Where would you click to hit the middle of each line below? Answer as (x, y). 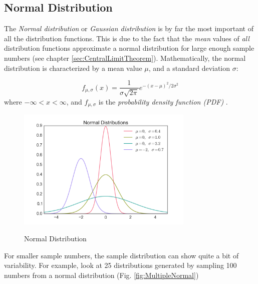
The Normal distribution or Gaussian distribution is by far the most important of (129, 28)
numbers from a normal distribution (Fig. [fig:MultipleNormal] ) (101, 275)
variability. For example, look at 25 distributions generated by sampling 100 (120, 265)
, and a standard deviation (189, 68)
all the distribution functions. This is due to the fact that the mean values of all (127, 38)
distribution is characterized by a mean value (73, 68)
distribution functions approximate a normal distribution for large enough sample (129, 48)
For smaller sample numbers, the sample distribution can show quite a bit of (121, 255)
